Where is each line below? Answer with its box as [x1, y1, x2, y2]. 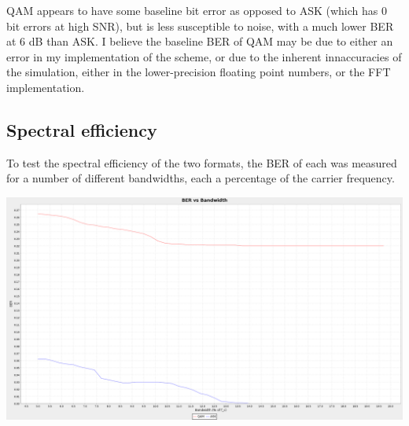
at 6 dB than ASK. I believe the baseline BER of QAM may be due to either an [6, 33, 393, 50]
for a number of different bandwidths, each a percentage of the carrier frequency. [6, 170, 395, 186]
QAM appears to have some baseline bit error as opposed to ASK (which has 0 [6, 2, 387, 18]
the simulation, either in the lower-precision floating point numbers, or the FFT [6, 64, 391, 80]
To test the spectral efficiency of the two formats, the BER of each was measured [6, 154, 397, 171]
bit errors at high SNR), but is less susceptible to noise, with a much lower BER [6, 17, 394, 34]
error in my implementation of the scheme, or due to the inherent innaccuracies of [6, 48, 402, 64]
